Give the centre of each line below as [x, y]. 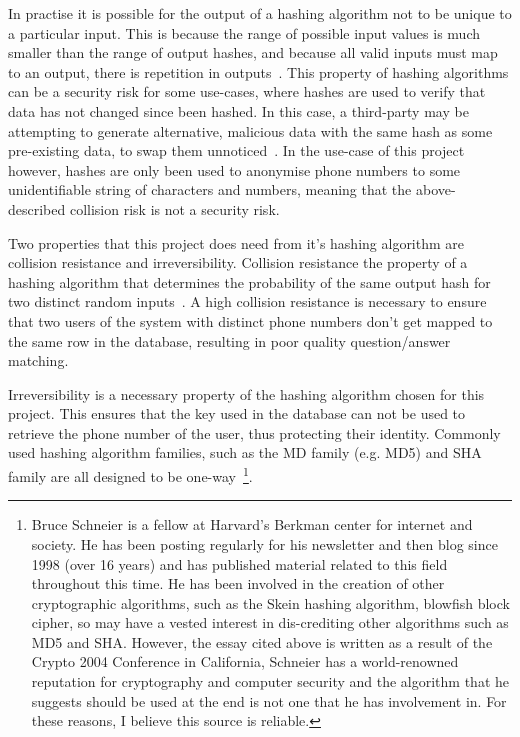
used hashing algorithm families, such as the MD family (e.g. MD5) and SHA [245, 452]
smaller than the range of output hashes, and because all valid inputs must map [253, 52]
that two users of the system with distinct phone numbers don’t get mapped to [250, 320]
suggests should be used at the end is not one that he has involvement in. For [269, 700]
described [37, 208]
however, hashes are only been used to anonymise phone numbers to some [234, 169]
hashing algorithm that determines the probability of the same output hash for [249, 281]
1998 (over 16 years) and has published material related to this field [239, 563]
